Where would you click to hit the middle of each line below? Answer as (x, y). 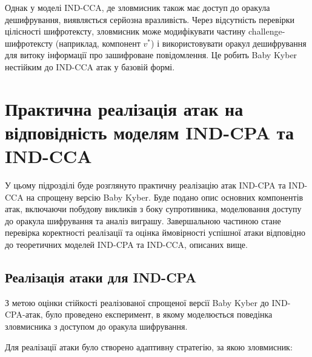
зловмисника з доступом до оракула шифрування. (96, 326)
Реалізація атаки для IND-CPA (101, 277)
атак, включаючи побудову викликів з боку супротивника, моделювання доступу (153, 209)
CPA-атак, (24, 314)
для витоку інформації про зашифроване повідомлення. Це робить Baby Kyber (151, 55)
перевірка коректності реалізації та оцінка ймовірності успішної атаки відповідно (155, 232)
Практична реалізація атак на (124, 108)
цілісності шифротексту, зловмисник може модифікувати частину (125, 31)
